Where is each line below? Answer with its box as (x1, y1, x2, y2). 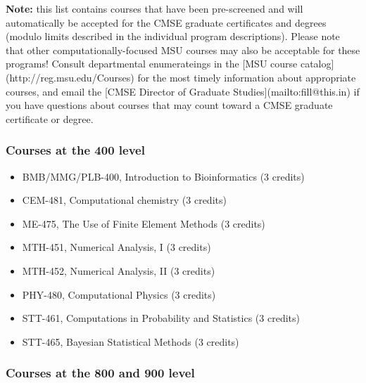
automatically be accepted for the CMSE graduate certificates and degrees (6, 15, 327, 30)
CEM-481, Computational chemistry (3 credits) (22, 193, 227, 207)
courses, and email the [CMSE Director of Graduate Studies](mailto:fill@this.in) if (6, 84, 360, 98)
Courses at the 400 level (6, 141, 145, 159)
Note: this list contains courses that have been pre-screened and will (6, 1, 303, 15)
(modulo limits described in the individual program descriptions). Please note (6, 29, 340, 44)
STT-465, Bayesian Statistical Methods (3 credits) (22, 334, 239, 349)
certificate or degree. (6, 111, 94, 126)
